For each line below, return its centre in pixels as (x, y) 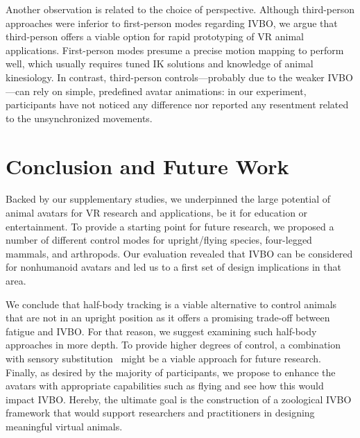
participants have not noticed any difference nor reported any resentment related (177, 104)
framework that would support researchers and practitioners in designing (160, 413)
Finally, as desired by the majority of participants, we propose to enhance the (171, 372)
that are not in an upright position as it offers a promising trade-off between (168, 318)
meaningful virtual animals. (64, 426)
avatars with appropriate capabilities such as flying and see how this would (165, 386)
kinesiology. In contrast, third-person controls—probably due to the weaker (165, 77)
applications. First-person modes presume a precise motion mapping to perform (175, 50)
